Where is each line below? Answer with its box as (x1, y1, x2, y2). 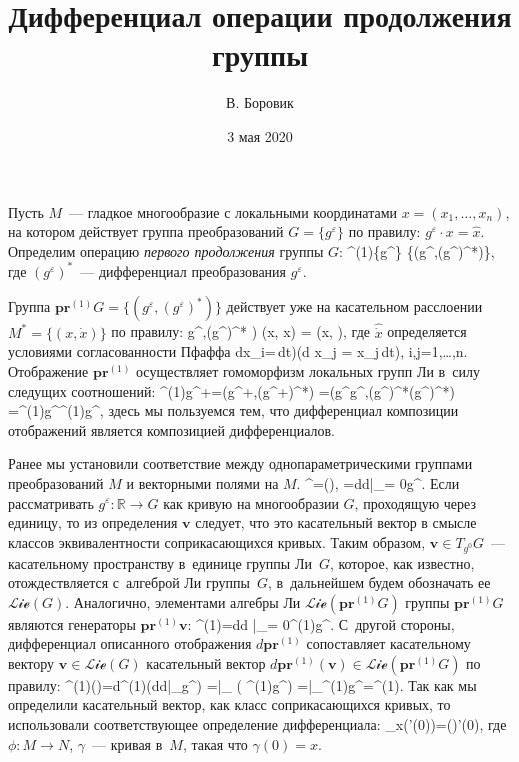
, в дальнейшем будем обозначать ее (267, 572, 491, 593)
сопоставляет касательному (306, 633, 471, 654)
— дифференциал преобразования (80, 260, 287, 281)
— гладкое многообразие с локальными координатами (69, 201, 398, 222)
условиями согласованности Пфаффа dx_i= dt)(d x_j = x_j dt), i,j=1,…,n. (8, 341, 468, 362)
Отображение (8, 361, 89, 381)
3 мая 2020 (227, 125, 293, 146)
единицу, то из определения (8, 512, 178, 533)
